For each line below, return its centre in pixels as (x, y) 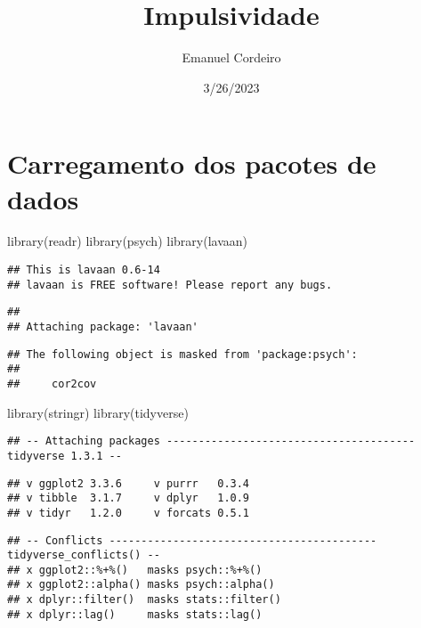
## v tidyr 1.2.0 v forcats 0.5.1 (129, 513)
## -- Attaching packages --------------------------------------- (211, 441)
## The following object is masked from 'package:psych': (182, 354)
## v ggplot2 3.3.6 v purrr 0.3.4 (129, 483)
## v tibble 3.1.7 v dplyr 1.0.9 (129, 498)
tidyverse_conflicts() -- (84, 555)
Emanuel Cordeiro (231, 57)
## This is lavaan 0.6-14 (84, 270)
